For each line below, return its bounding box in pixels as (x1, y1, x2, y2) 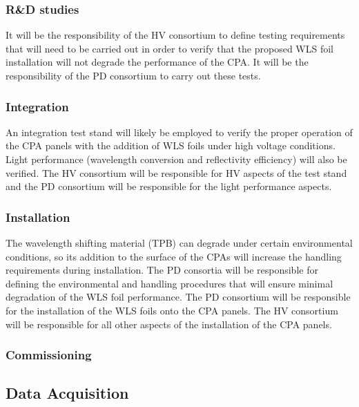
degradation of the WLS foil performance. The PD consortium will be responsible (6, 290, 351, 304)
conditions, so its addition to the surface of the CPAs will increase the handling (6, 249, 342, 263)
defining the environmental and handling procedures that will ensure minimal (6, 276, 333, 290)
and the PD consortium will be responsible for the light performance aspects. (6, 179, 332, 193)
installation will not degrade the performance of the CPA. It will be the (6, 55, 309, 69)
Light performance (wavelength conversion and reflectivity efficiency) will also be (6, 152, 347, 166)
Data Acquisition (6, 382, 129, 404)
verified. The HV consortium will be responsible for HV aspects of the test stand (6, 165, 347, 180)
